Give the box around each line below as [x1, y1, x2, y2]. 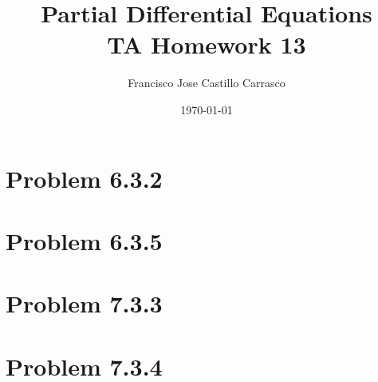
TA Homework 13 [107, 28, 306, 61]
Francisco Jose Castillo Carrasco [128, 74, 285, 91]
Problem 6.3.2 [6, 161, 163, 194]
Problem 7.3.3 [6, 287, 163, 320]
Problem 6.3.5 [6, 224, 163, 257]
